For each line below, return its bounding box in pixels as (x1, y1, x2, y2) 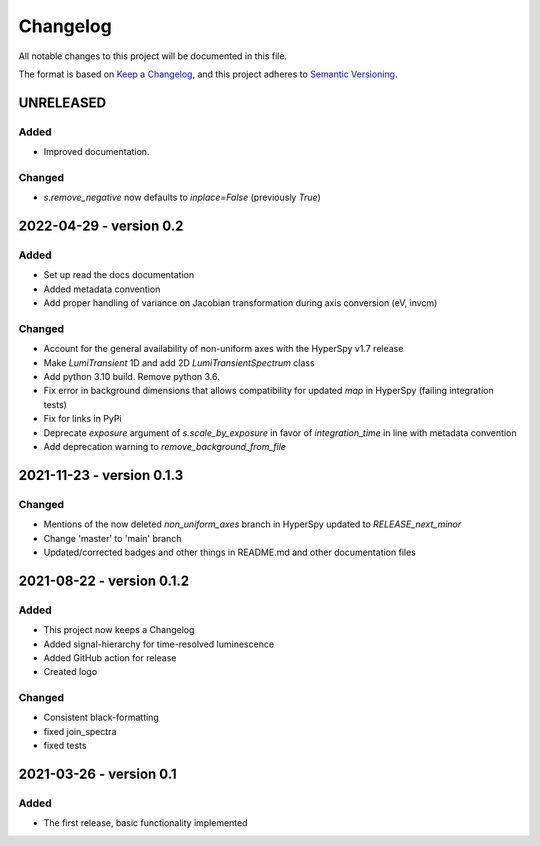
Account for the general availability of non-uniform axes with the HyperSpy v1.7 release (43, 343, 404, 355)
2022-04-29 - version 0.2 (18, 218, 184, 235)
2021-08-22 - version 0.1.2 (18, 572, 190, 589)
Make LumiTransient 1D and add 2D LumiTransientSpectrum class (43, 356, 315, 369)
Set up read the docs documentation (43, 269, 195, 281)
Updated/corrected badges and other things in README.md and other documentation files (43, 546, 417, 558)
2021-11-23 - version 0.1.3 (18, 466, 184, 484)
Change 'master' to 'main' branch (43, 532, 182, 544)
